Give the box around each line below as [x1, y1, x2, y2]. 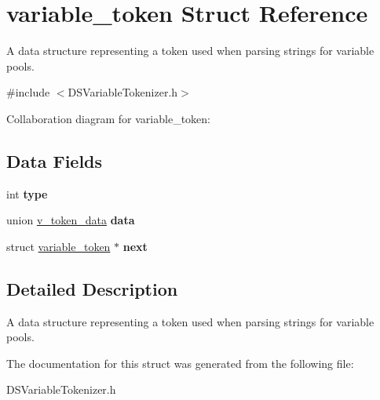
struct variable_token [6, 238, 111, 254]
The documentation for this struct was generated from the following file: [6, 355, 354, 371]
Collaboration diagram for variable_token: [6, 110, 210, 126]
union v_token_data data [6, 212, 135, 228]
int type [6, 185, 48, 202]
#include [6, 84, 50, 100]
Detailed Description [6, 276, 178, 300]
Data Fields [6, 148, 103, 173]
